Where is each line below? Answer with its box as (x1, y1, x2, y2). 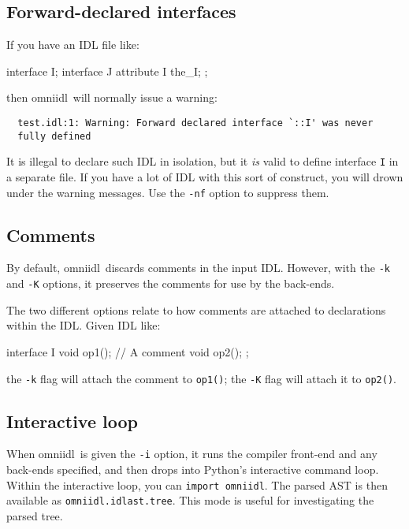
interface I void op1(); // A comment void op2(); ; (6, 343, 249, 359)
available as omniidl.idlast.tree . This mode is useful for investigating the (6, 492, 374, 509)
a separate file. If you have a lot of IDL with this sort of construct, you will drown (6, 168, 403, 184)
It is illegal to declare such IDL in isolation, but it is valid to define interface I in (6, 153, 399, 170)
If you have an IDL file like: (6, 36, 139, 53)
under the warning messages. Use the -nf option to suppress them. (6, 184, 329, 200)
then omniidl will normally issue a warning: (6, 89, 218, 106)
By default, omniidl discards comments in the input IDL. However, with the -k (6, 259, 390, 276)
